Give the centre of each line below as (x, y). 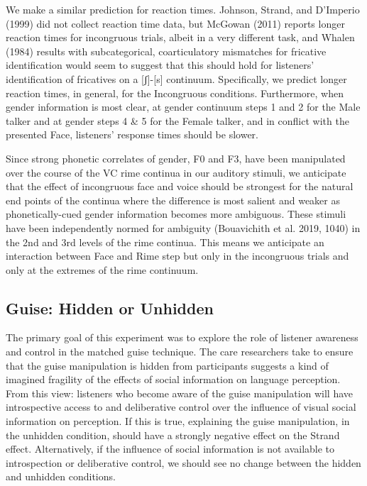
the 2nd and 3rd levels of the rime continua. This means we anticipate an (165, 242)
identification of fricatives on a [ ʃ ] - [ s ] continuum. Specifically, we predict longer (176, 78)
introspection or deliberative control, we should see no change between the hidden (183, 462)
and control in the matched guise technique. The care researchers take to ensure (180, 352)
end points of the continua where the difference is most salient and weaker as (173, 200)
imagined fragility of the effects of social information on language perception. (173, 379)
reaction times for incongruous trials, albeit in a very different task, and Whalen (180, 37)
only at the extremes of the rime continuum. (102, 269)
